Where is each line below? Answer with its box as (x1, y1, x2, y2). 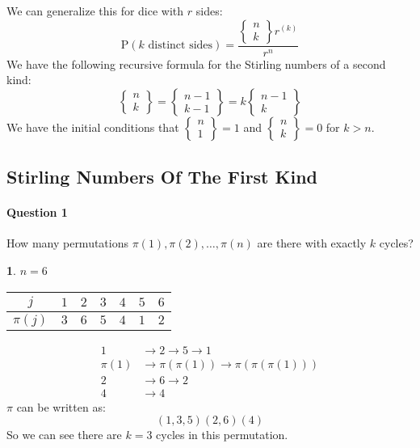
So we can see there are (6, 426, 122, 443)
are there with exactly (257, 235, 367, 251)
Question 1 (6, 204, 68, 221)
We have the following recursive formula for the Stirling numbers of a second (6, 55, 386, 72)
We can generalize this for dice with (6, 2, 184, 19)
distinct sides (148, 40, 213, 52)
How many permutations (6, 235, 129, 251)
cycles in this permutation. (156, 426, 288, 443)
